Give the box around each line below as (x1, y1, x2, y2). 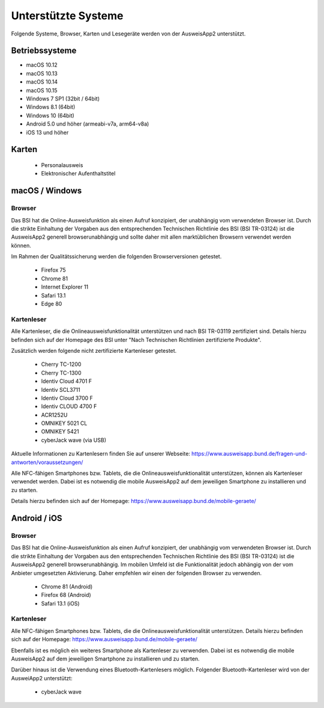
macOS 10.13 (26, 70, 58, 77)
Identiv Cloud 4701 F (41, 377, 92, 385)
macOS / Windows (11, 186, 82, 196)
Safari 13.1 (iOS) (41, 600, 80, 607)
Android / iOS (11, 513, 62, 523)
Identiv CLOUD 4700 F (41, 403, 97, 410)
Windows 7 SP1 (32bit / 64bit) (26, 95, 100, 102)
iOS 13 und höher (26, 129, 69, 136)
